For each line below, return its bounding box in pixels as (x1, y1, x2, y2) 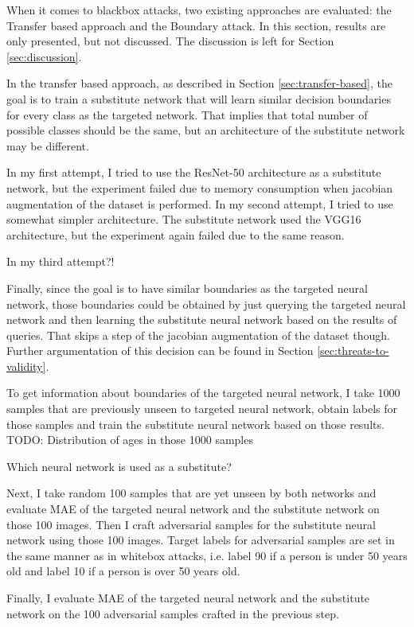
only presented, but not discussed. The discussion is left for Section (6, 33, 334, 49)
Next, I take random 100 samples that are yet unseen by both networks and (6, 485, 377, 501)
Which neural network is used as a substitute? (6, 458, 232, 474)
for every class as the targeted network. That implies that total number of (6, 106, 368, 123)
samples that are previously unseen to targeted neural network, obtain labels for (6, 400, 398, 417)
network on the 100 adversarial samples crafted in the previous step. (6, 605, 339, 621)
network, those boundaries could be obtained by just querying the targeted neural (6, 295, 406, 312)
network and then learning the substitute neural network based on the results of (6, 311, 397, 328)
